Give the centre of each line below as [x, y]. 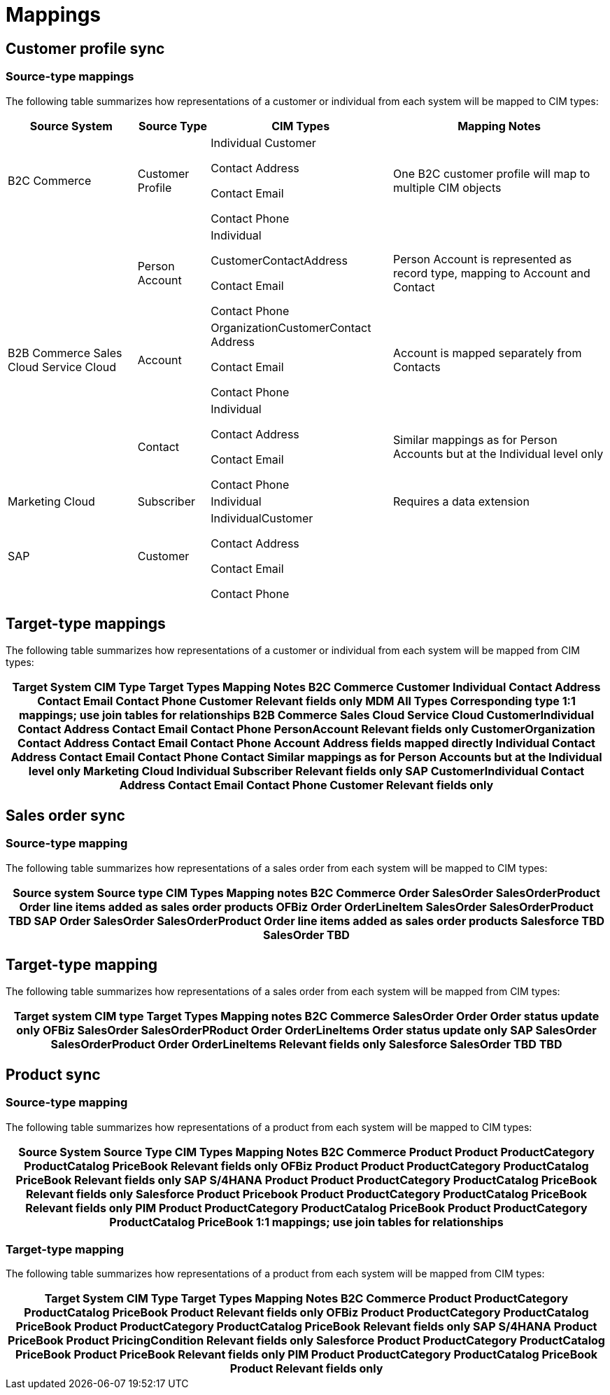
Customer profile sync [85, 48]
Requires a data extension [461, 501]
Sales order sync [65, 815]
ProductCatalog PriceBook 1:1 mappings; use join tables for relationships [306, 1222]
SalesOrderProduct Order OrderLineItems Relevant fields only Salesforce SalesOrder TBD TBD [306, 1044]
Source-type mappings [70, 77]
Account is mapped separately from [488, 353]
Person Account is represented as [483, 259]
